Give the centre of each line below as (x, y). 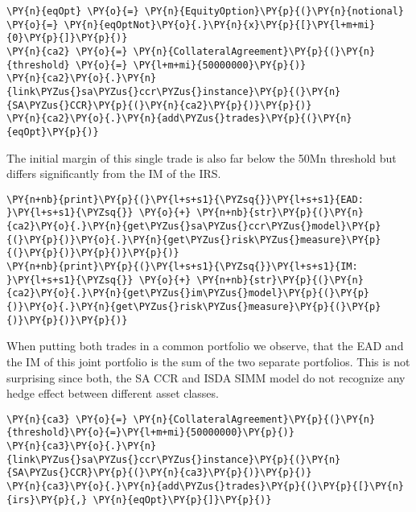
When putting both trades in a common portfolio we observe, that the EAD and (205, 346)
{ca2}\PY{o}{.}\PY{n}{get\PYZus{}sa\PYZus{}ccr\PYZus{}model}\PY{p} (194, 227)
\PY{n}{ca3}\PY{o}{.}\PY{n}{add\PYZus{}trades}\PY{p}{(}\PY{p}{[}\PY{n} (205, 486)
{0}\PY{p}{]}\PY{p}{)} (67, 38)
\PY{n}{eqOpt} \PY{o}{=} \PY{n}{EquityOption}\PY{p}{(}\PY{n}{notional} (205, 11)
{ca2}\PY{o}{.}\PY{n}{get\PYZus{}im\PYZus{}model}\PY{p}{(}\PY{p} (188, 293)
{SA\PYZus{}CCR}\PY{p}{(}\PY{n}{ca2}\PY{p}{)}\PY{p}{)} (159, 105)
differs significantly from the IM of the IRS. (114, 173)
